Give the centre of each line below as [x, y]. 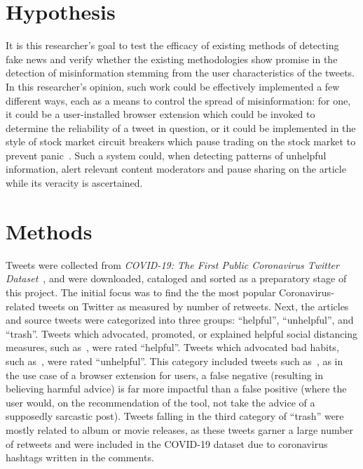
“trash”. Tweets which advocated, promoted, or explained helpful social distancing [182, 333]
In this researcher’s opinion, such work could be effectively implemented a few [173, 86]
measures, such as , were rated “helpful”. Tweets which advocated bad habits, [172, 347]
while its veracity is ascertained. [74, 183]
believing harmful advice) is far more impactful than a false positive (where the [176, 389]
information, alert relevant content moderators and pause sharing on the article [176, 169]
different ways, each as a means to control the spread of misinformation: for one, [178, 100]
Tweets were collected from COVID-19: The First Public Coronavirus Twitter [172, 264]
